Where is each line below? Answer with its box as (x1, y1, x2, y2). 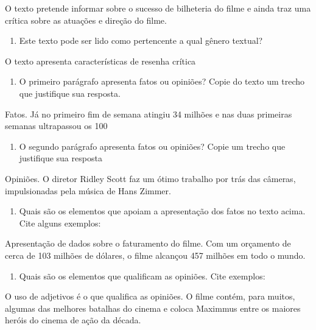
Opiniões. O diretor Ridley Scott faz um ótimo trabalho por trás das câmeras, (5, 172, 296, 184)
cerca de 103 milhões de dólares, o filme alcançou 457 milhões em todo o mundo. (5, 248, 306, 261)
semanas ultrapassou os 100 (5, 119, 108, 132)
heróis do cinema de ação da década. (5, 314, 141, 326)
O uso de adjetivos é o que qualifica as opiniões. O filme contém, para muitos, (5, 290, 295, 303)
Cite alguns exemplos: (19, 216, 101, 229)
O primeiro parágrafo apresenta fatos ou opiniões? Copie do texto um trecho (19, 75, 305, 88)
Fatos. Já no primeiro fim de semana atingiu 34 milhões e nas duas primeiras (5, 107, 292, 120)
